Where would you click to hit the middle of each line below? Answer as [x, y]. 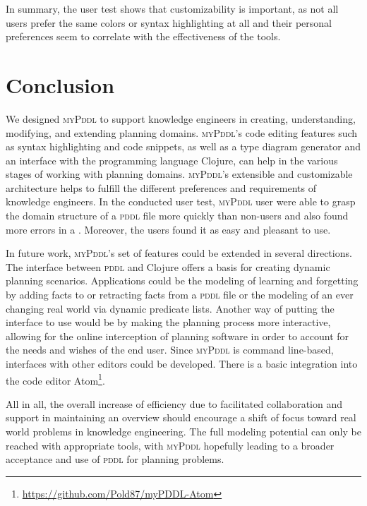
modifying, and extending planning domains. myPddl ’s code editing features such [182, 132]
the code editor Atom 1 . [55, 379]
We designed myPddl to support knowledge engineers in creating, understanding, [181, 118]
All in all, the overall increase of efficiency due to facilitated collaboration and [174, 403]
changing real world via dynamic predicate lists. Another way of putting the [170, 308]
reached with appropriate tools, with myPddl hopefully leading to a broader [170, 445]
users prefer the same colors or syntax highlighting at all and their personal [169, 22]
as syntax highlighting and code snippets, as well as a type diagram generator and [183, 146]
